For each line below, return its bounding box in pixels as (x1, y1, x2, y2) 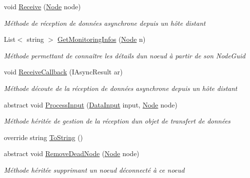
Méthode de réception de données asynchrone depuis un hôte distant (4, 18, 206, 28)
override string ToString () (4, 132, 83, 142)
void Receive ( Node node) (4, 1, 81, 11)
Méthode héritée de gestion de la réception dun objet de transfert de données (4, 116, 231, 126)
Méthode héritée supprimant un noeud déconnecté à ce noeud (4, 164, 185, 175)
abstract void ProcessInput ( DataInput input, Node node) (4, 99, 177, 109)
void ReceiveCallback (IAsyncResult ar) (4, 67, 123, 77)
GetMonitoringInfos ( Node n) (58, 34, 146, 44)
